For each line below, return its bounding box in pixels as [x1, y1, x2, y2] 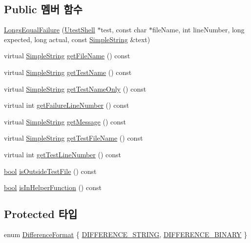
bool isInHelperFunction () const [4, 182, 102, 193]
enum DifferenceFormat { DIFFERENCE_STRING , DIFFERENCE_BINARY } [4, 229, 248, 239]
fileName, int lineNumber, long [152, 24, 245, 35]
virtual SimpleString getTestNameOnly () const [4, 83, 146, 94]
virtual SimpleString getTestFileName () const [4, 133, 143, 143]
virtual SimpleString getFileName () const [4, 50, 130, 61]
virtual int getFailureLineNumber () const [4, 100, 129, 110]
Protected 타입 [4, 206, 78, 221]
